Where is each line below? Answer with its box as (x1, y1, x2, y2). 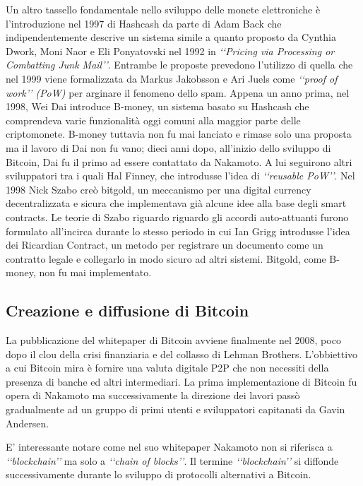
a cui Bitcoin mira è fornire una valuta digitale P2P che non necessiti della (6, 360, 329, 375)
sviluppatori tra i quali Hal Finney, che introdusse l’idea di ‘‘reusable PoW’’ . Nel (6, 168, 355, 183)
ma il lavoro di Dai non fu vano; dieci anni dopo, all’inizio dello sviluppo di (6, 140, 331, 155)
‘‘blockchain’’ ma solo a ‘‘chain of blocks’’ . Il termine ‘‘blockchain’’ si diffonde (6, 453, 339, 468)
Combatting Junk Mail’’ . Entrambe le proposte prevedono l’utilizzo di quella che (6, 57, 353, 72)
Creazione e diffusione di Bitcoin (6, 300, 249, 321)
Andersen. (6, 415, 49, 430)
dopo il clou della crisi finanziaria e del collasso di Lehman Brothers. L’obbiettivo (6, 346, 358, 361)
